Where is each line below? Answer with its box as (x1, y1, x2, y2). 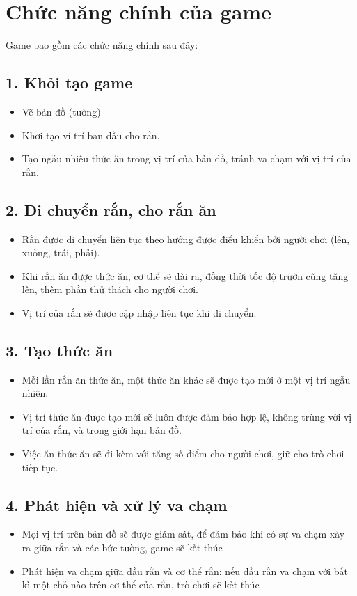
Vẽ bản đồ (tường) (22, 104, 101, 118)
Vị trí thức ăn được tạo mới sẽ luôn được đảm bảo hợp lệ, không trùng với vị (22, 409, 352, 423)
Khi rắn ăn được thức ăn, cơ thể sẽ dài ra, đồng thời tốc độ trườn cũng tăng (22, 268, 349, 283)
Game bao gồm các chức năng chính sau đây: (6, 38, 198, 52)
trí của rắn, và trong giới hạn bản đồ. (22, 423, 182, 437)
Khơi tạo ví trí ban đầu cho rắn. (22, 127, 160, 142)
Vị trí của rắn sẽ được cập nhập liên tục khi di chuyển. (22, 305, 257, 320)
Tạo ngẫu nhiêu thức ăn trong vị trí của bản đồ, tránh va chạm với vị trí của (22, 151, 351, 166)
